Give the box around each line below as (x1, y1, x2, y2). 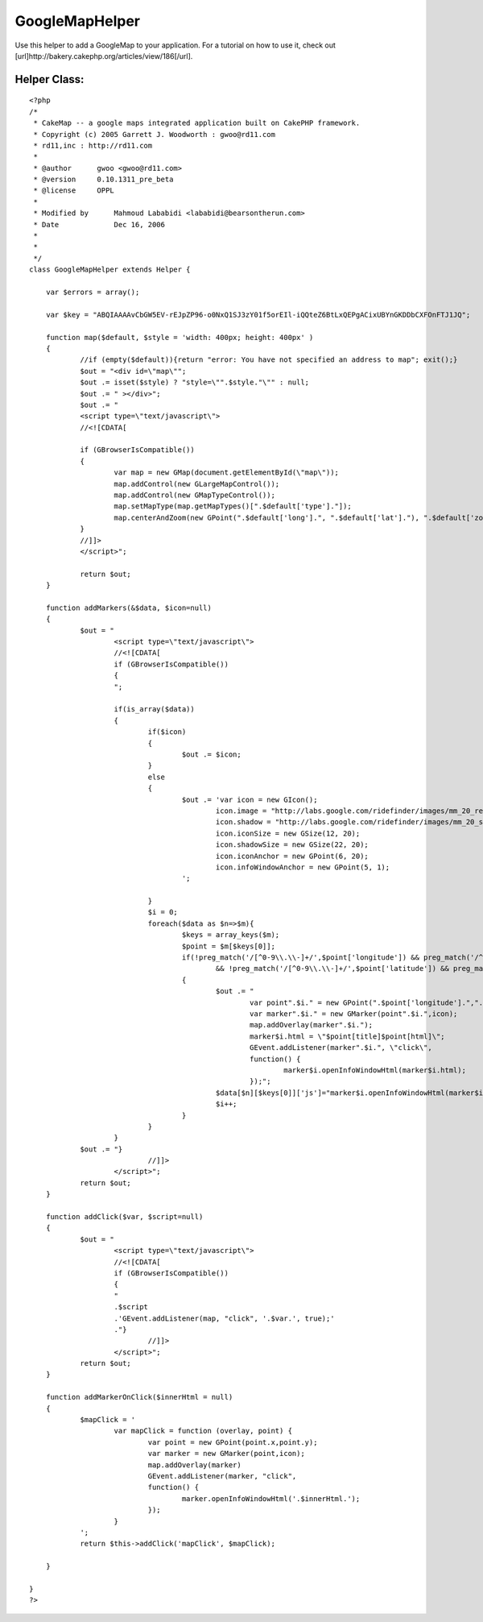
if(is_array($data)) (114, 705, 195, 714)
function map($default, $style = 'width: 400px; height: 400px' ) (45, 333, 314, 342)
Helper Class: (14, 73, 85, 86)
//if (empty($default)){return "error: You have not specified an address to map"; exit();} (80, 355, 458, 364)
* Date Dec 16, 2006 (33, 220, 165, 229)
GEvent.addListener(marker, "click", (147, 1471, 297, 1480)
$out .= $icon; (181, 750, 242, 759)
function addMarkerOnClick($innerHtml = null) (45, 1392, 233, 1402)
